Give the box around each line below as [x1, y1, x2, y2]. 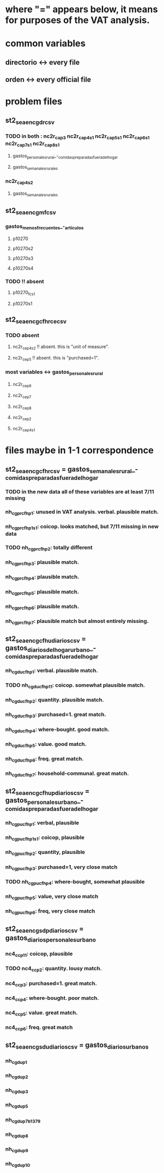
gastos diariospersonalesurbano [5, 934, 96, 944]
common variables [5, 38, 86, 49]
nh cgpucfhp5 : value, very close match [5, 893, 98, 901]
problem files [5, 96, 63, 108]
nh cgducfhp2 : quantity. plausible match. [5, 696, 104, 705]
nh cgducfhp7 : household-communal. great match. [5, 770, 129, 778]
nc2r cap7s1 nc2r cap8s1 [5, 140, 60, 148]
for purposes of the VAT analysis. [5, 14, 150, 26]
